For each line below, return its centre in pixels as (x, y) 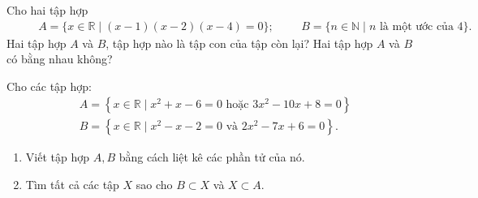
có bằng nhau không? (60, 59)
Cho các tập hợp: (49, 86)
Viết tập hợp (57, 157)
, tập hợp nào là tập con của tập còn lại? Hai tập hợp (239, 43)
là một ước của (416, 26)
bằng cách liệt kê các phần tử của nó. (212, 157)
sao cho (154, 185)
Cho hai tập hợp (47, 10)
